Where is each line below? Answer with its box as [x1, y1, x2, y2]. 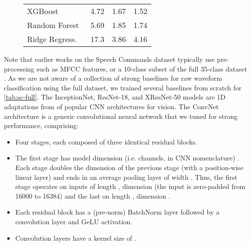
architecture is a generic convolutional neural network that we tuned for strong [4, 111, 238, 121]
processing [4, 63, 34, 73]
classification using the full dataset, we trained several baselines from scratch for [4, 82, 242, 92]
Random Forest [27, 19, 79, 30]
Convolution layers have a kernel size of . [15, 232, 136, 243]
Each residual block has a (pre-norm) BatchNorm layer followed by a [15, 207, 220, 217]
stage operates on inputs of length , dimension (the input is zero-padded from [15, 181, 246, 191]
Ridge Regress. [27, 33, 77, 44]
